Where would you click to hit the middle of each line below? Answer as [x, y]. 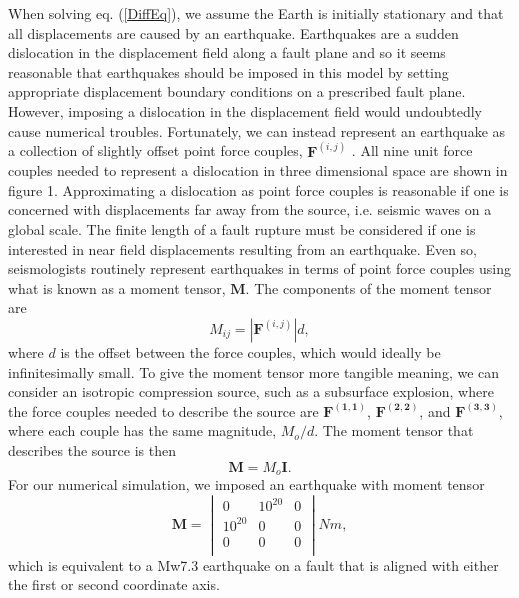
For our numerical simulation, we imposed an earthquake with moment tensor [246, 483]
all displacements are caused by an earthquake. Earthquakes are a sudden [233, 32]
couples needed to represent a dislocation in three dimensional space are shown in [258, 170]
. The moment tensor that [394, 430]
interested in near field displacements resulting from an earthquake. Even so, [242, 248]
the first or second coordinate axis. [114, 584]
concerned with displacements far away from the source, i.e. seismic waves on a [250, 209]
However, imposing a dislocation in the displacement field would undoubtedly [245, 110]
